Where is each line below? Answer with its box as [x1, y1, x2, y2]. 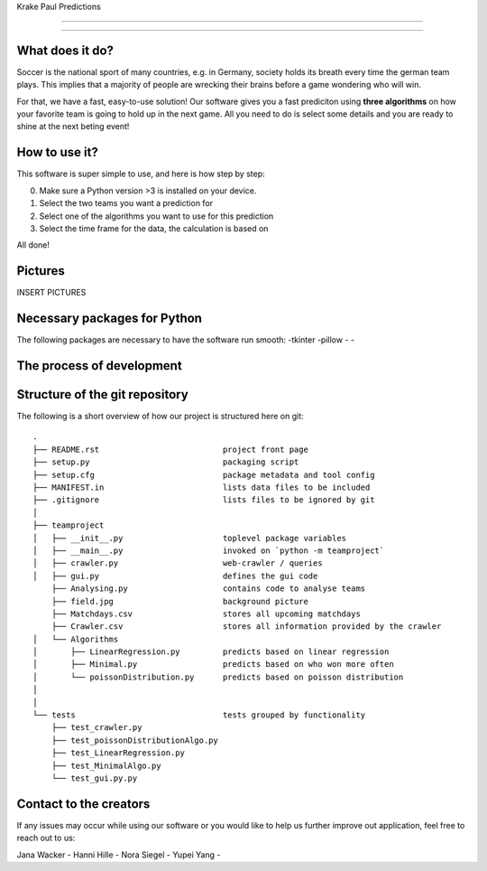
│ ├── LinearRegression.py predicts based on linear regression [32, 647, 390, 657]
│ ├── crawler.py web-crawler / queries [32, 558, 324, 568]
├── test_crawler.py [51, 723, 142, 733]
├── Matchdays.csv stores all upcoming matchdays [51, 608, 361, 619]
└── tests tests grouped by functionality [32, 710, 366, 720]
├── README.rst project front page [32, 444, 308, 454]
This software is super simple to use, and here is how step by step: [16, 168, 265, 180]
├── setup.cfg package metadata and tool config [32, 470, 375, 480]
